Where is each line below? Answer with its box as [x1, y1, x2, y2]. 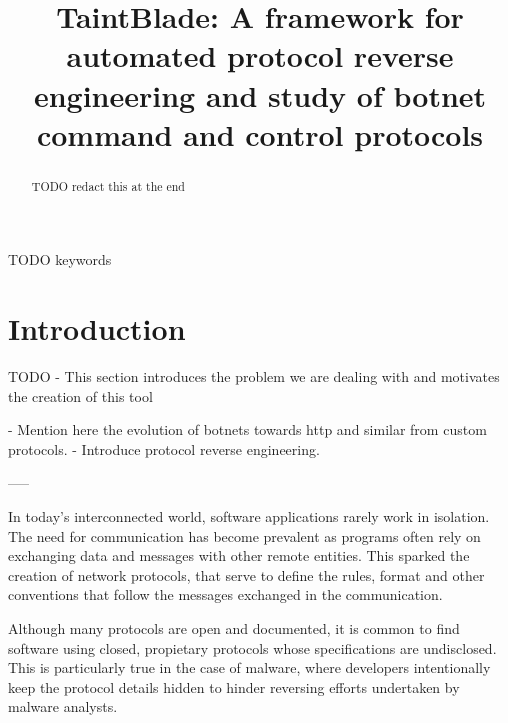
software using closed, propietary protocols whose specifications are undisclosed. [8, 637, 497, 658]
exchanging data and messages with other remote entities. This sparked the [8, 545, 470, 566]
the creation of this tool [8, 385, 153, 406]
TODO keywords [8, 249, 112, 270]
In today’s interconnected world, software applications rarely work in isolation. [8, 506, 490, 527]
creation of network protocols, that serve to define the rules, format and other [8, 564, 485, 585]
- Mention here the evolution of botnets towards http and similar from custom [8, 419, 487, 440]
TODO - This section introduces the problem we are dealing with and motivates [8, 366, 500, 387]
